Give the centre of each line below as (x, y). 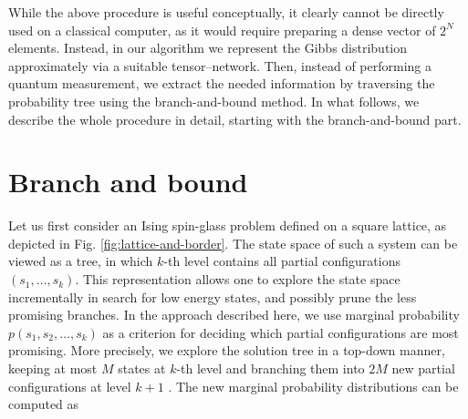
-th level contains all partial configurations (282, 261)
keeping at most (53, 368)
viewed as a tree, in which (81, 261)
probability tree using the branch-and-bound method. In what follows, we (214, 101)
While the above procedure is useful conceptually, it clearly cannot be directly (226, 12)
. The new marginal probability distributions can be (313, 386)
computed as (44, 404)
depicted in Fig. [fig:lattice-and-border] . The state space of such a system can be (233, 243)
